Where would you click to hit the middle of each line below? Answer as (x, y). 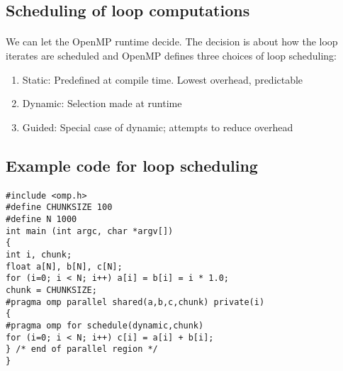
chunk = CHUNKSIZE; (51, 290)
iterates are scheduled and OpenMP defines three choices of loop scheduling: (171, 55)
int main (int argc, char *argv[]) (90, 231)
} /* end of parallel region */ (82, 349)
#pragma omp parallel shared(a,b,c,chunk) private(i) (135, 302)
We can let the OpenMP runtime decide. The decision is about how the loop (172, 41)
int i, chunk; (39, 255)
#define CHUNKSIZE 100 (59, 207)
